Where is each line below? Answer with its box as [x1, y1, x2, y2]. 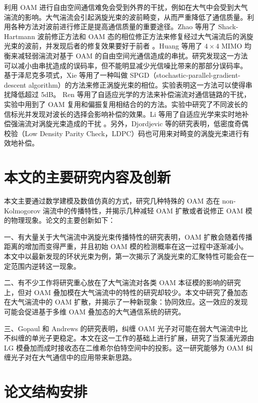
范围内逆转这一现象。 [10, 260, 80, 271]
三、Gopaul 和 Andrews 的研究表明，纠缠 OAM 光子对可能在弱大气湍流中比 [4, 323, 248, 333]
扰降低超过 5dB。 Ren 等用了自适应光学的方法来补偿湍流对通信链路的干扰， [4, 89, 251, 100]
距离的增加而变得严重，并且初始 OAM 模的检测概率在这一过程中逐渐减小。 [4, 241, 248, 252]
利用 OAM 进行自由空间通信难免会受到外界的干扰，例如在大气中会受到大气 [4, 2, 248, 12]
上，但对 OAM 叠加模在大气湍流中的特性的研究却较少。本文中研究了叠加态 [4, 287, 248, 297]
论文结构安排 [4, 381, 88, 402]
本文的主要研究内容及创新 [4, 167, 171, 187]
